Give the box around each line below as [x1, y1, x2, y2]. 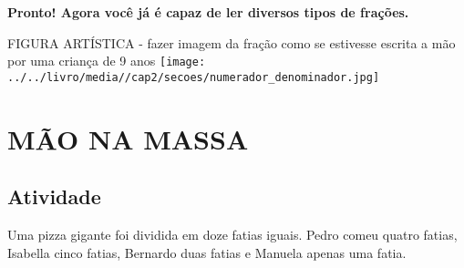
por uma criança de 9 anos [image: [7, 51, 206, 70]
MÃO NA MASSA [7, 119, 249, 157]
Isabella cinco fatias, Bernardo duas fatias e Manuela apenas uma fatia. [7, 242, 407, 262]
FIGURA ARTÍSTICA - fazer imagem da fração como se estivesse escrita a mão [7, 33, 456, 52]
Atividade [7, 182, 101, 211]
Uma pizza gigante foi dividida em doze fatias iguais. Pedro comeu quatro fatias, [7, 225, 458, 244]
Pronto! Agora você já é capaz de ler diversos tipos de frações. [7, 3, 409, 21]
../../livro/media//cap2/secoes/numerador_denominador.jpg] [7, 70, 380, 84]
